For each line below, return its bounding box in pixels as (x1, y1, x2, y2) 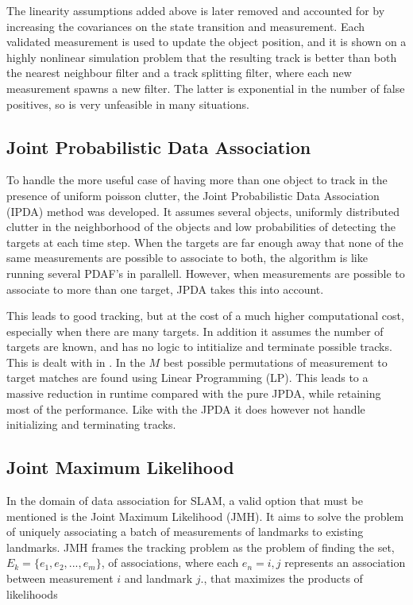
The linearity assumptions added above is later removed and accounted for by (6, 2, 385, 18)
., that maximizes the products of (200, 570, 363, 587)
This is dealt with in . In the (6, 353, 145, 370)
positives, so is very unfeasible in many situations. (6, 95, 249, 112)
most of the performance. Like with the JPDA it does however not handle (6, 400, 365, 417)
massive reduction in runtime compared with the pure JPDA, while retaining (6, 385, 381, 402)
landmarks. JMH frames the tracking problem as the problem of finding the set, (6, 538, 395, 555)
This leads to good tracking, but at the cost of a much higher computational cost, (6, 307, 404, 324)
